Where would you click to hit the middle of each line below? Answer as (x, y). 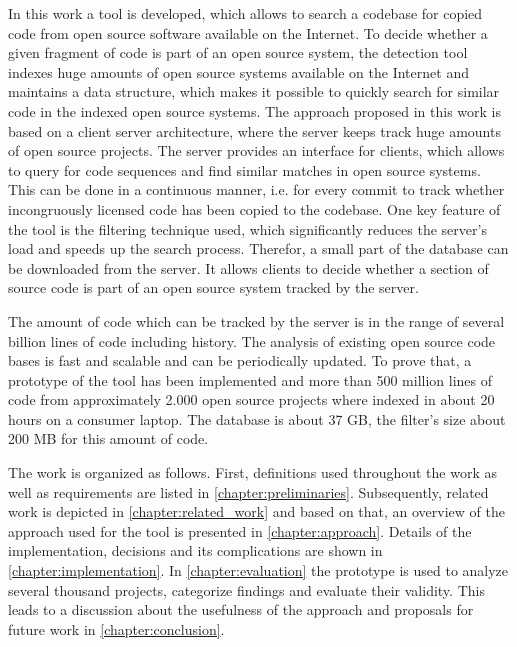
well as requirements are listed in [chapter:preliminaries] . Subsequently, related (248, 491)
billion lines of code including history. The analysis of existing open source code (252, 340)
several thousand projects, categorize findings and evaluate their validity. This (246, 589)
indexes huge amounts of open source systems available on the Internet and (238, 71)
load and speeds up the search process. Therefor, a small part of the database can (258, 248)
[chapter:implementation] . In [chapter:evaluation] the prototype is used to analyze (258, 570)
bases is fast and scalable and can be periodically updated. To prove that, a (240, 360)
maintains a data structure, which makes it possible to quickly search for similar (254, 91)
